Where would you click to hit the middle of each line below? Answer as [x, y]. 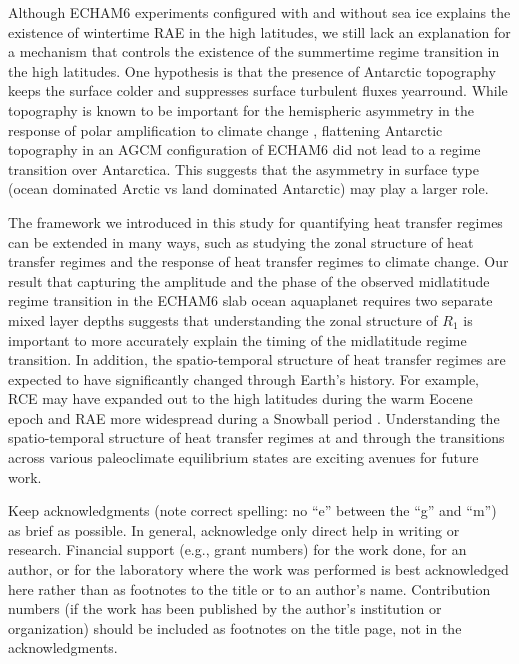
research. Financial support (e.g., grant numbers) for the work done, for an [237, 549]
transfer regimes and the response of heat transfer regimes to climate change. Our [258, 261]
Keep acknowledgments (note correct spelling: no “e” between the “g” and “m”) [252, 510]
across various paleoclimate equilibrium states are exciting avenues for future [243, 457]
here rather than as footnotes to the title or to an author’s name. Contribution [249, 588]
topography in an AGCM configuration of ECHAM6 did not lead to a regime [244, 149]
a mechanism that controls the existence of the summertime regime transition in [254, 51]
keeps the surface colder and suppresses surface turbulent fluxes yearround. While [258, 90]
